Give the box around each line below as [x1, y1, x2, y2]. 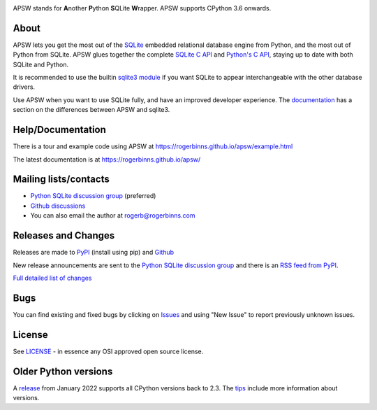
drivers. [13, 83, 35, 91]
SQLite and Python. [13, 60, 69, 69]
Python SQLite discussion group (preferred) [30, 192, 156, 200]
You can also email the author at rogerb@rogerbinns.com [30, 211, 195, 220]
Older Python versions [13, 365, 113, 377]
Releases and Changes [13, 229, 115, 241]
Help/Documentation [13, 124, 106, 136]
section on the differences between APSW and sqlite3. [13, 106, 170, 114]
